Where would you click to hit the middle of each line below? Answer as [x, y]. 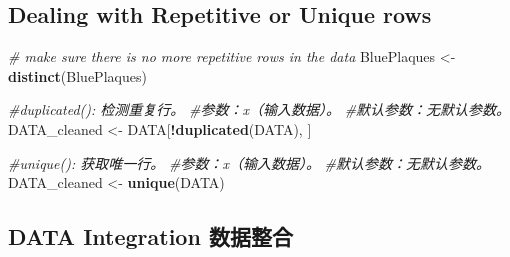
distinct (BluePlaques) [77, 75]
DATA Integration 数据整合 [150, 236]
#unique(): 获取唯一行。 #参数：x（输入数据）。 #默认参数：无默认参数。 [249, 162]
